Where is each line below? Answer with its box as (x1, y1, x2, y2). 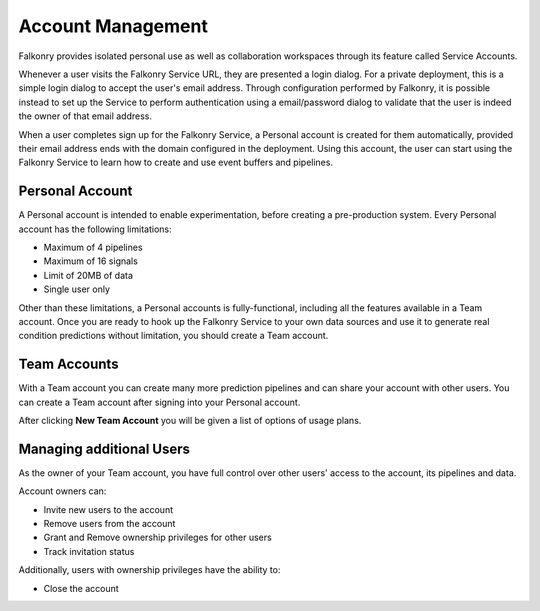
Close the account (43, 582, 119, 594)
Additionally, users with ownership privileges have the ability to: (18, 564, 281, 576)
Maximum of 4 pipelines (43, 241, 144, 253)
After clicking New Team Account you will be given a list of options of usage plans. (18, 415, 362, 426)
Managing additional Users (18, 440, 190, 457)
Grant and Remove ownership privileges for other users (43, 531, 272, 544)
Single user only (43, 283, 110, 295)
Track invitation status (43, 545, 135, 557)
